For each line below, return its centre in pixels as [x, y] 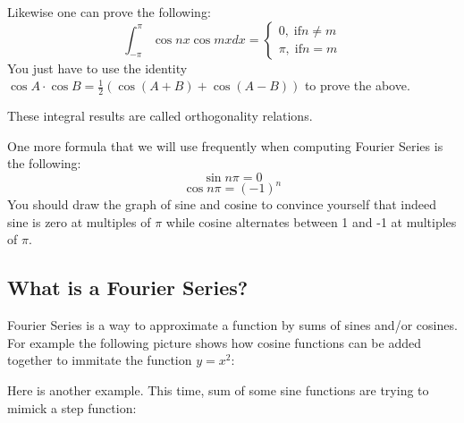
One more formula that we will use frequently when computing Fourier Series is [225, 145]
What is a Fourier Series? [128, 288]
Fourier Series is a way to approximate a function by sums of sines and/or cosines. [232, 325]
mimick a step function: [72, 407]
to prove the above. [357, 85]
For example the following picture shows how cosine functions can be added [214, 342]
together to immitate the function [100, 360]
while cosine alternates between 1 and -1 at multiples [311, 221]
